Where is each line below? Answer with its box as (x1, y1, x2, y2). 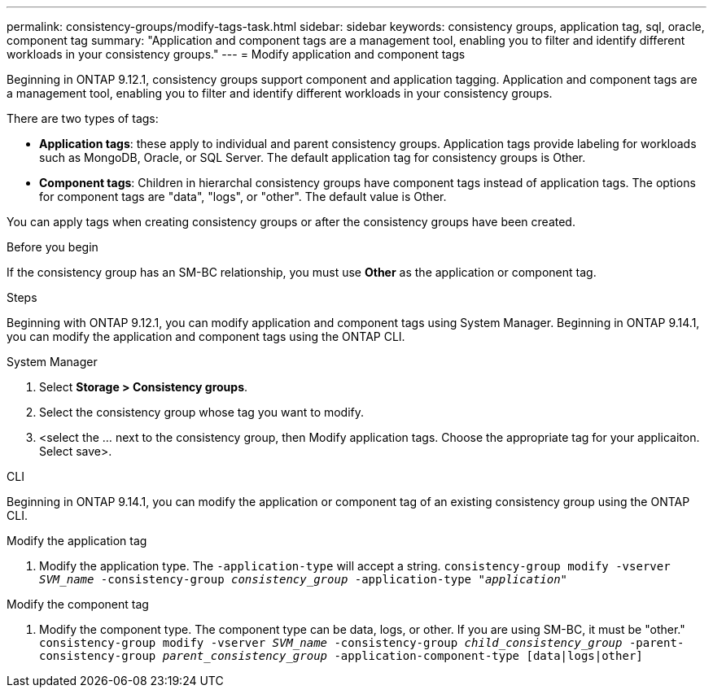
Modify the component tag (7, 597, 149, 611)
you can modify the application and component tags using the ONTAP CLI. (7, 330, 405, 343)
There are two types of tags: (7, 111, 159, 125)
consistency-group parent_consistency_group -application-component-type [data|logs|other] (39, 649, 643, 662)
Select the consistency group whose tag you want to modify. (39, 405, 365, 419)
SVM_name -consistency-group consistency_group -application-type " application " (39, 573, 568, 586)
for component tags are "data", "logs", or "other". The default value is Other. (39, 190, 447, 203)
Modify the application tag (7, 534, 147, 548)
